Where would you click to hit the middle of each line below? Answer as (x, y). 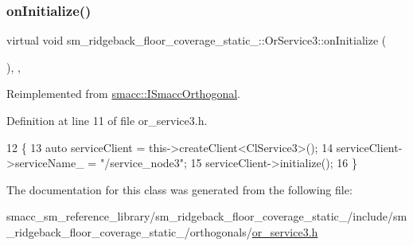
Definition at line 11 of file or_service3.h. (107, 120)
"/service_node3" (142, 163)
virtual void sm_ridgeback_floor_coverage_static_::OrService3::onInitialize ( (197, 40)
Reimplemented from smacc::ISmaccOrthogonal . (123, 94)
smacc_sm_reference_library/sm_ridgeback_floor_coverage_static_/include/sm (207, 216)
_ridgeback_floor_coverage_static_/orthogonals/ (129, 231)
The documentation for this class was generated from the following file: (179, 189)
